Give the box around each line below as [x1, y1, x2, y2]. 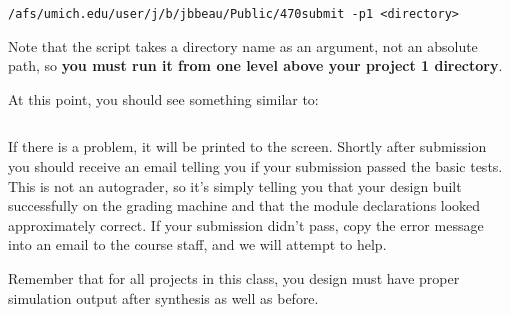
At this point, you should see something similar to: [8, 88, 319, 109]
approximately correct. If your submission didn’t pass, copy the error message [8, 214, 484, 235]
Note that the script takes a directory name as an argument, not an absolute [8, 35, 478, 56]
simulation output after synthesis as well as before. [8, 287, 319, 308]
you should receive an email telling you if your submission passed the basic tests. [8, 156, 503, 177]
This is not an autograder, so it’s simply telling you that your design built [8, 175, 462, 196]
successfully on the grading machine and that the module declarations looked [8, 195, 481, 216]
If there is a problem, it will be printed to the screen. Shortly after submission [8, 136, 487, 157]
